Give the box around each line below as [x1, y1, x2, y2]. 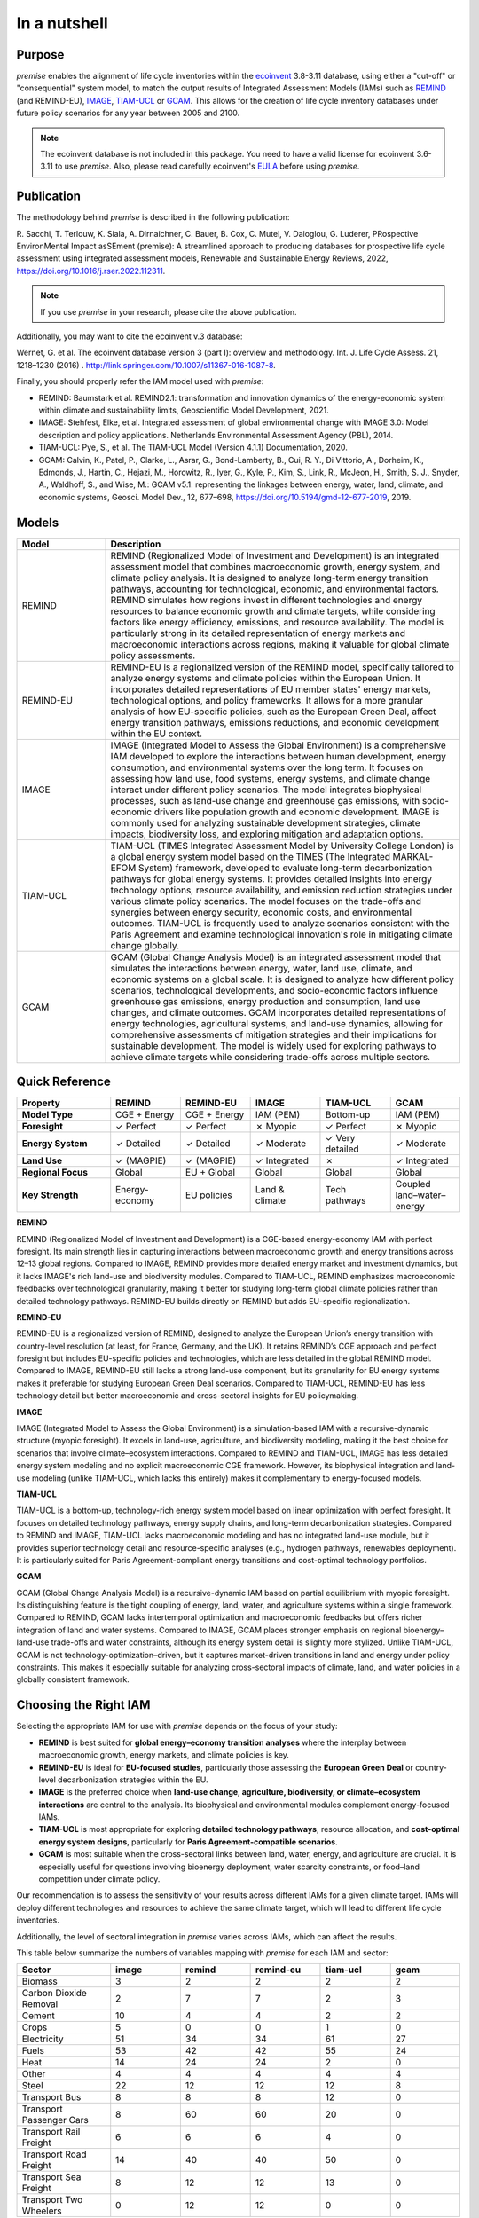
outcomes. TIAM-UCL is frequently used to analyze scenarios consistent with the [110, 916, 450, 929]
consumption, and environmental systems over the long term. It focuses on [110, 761, 424, 774]
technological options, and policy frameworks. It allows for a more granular [110, 694, 423, 706]
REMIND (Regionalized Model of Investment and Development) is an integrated [110, 549, 439, 562]
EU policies [185, 1189, 232, 1201]
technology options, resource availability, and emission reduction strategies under [110, 884, 453, 896]
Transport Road [21, 2148, 88, 2160]
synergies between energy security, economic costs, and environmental [110, 906, 412, 918]
